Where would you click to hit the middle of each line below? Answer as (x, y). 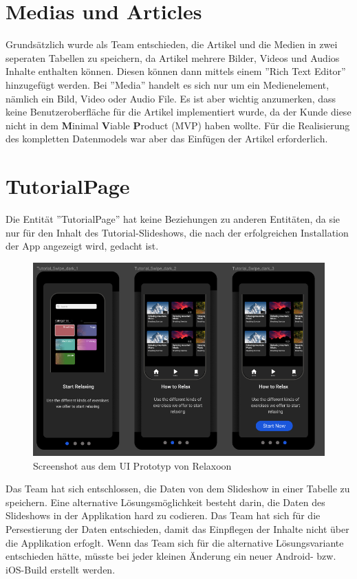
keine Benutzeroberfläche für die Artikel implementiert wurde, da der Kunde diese (178, 112)
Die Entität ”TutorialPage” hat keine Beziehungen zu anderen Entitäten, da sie (173, 219)
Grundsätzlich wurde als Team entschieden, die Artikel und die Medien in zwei (172, 44)
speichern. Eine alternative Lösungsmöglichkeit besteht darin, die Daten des (165, 502)
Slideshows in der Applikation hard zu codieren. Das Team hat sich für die (163, 515)
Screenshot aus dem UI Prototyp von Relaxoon (132, 465)
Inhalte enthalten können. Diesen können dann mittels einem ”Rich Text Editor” (176, 71)
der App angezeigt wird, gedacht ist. (82, 246)
